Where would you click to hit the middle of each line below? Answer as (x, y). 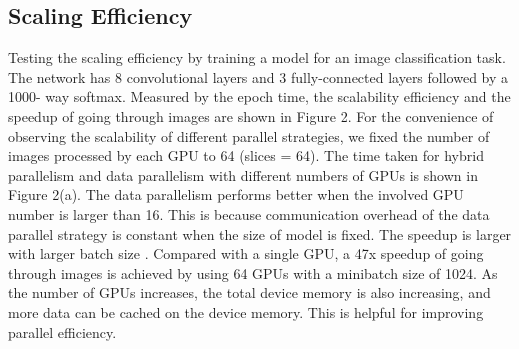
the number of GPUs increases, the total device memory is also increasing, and (249, 292)
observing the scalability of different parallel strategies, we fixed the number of (249, 135)
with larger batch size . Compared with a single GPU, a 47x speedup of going (246, 253)
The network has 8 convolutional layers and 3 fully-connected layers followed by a (258, 76)
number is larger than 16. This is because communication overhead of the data (249, 213)
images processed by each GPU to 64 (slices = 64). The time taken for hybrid (246, 155)
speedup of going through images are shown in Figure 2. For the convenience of (251, 115)
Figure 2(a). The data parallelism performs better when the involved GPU (236, 194)
